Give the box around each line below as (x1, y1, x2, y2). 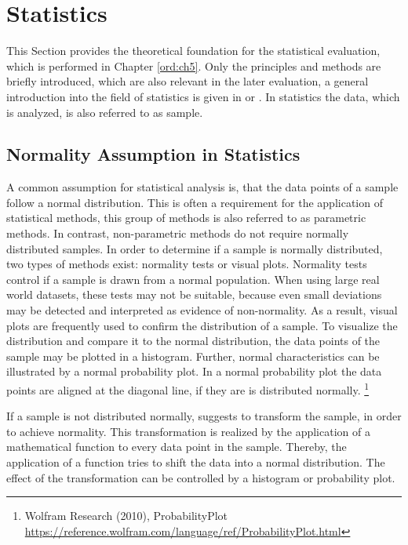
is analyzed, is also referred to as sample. (6, 104, 203, 120)
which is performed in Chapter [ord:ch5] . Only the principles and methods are (6, 57, 381, 74)
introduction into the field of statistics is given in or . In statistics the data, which (6, 88, 400, 104)
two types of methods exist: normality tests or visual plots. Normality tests (6, 256, 367, 272)
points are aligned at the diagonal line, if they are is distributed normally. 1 (6, 380, 370, 398)
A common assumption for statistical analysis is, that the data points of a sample (6, 179, 399, 195)
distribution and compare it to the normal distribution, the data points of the (6, 332, 381, 349)
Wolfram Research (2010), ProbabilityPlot (24, 507, 228, 524)
